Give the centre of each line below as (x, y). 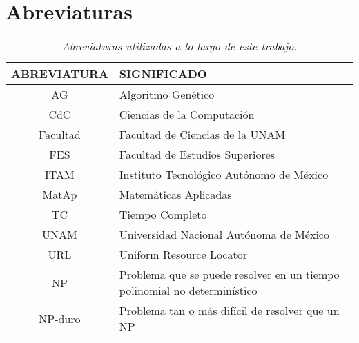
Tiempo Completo (163, 215)
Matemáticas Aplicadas (175, 195)
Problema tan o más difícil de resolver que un (229, 311)
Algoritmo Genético (167, 95)
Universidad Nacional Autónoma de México (224, 235)
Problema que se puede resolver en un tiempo (229, 275)
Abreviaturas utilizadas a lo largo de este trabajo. (179, 46)
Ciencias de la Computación (187, 115)
